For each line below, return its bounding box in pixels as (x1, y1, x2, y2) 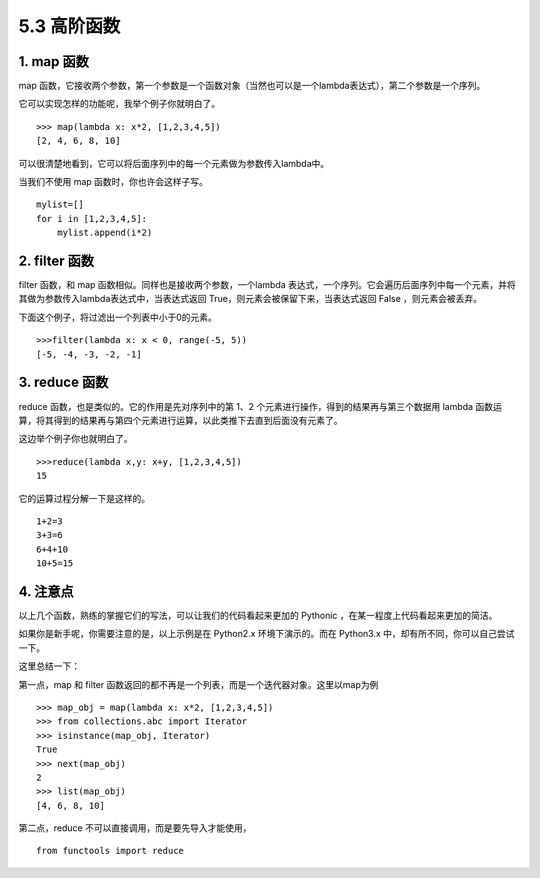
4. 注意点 (18, 583, 74, 600)
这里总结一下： (18, 660, 80, 672)
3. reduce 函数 (18, 374, 109, 391)
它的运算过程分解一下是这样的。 (18, 492, 150, 504)
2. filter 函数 (18, 253, 95, 269)
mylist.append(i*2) (56, 227, 153, 239)
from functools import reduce (36, 845, 185, 857)
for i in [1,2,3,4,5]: (36, 213, 148, 224)
